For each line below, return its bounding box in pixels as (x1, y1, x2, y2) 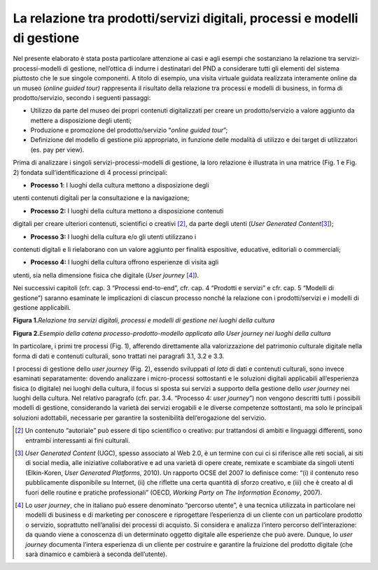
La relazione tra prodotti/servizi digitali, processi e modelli (13, 10, 358, 26)
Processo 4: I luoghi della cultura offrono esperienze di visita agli (30, 258, 219, 266)
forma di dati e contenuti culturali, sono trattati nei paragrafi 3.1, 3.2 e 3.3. (13, 352, 225, 360)
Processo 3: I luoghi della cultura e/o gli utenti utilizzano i (30, 232, 197, 241)
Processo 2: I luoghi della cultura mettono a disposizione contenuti (30, 206, 224, 215)
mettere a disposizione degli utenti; (30, 116, 132, 124)
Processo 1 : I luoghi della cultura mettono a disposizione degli (30, 181, 209, 190)
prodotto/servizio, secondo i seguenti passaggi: (13, 93, 151, 101)
